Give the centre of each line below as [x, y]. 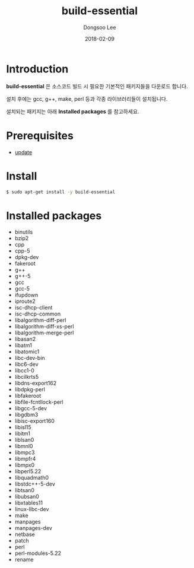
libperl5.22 [28, 471]
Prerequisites [40, 135]
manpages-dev [33, 528]
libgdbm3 [26, 415]
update [23, 152]
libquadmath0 [32, 478]
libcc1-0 [24, 371]
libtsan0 [24, 490]
